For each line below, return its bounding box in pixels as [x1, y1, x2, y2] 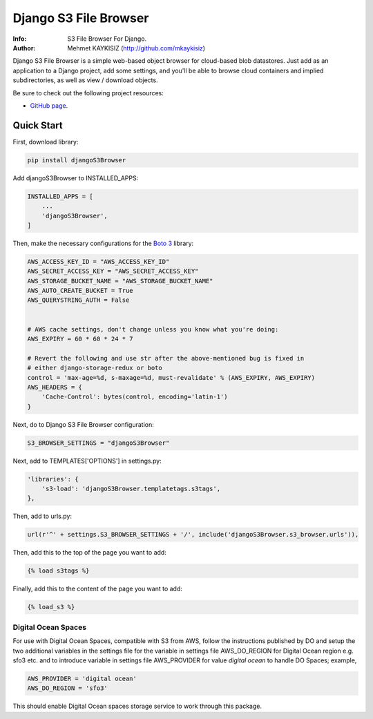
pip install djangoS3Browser [27, 156, 126, 164]
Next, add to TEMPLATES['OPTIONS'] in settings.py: [12, 457, 162, 465]
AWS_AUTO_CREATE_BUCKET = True [27, 287, 134, 295]
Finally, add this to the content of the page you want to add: [12, 584, 183, 593]
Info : [12, 35, 27, 43]
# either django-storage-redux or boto [27, 364, 162, 372]
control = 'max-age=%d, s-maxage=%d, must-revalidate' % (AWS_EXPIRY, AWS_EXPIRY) [27, 374, 316, 381]
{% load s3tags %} [27, 567, 90, 575]
